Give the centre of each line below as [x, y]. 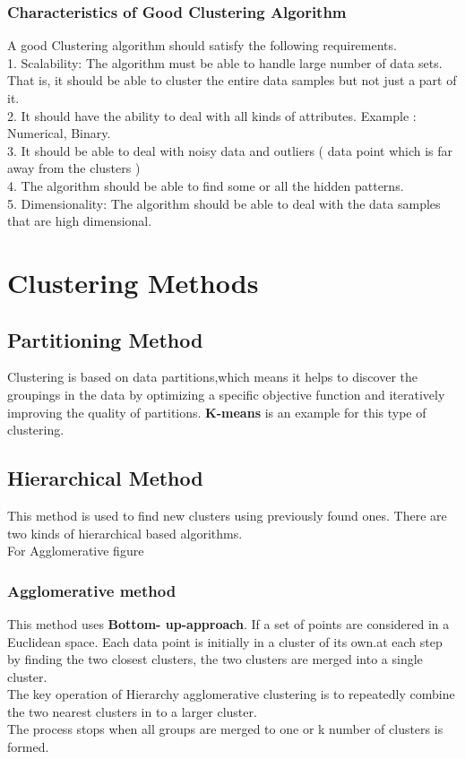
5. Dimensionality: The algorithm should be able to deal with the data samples [224, 203]
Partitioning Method [105, 339]
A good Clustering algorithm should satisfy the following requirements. [202, 45]
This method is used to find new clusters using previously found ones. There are [227, 515]
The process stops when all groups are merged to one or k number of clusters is [225, 729]
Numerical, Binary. [59, 133]
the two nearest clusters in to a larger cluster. [132, 711]
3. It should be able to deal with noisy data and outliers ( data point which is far [230, 150]
